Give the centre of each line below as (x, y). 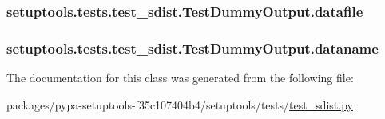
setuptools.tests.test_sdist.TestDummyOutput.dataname (192, 48)
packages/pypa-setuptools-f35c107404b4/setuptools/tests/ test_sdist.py (180, 104)
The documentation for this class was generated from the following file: (180, 78)
